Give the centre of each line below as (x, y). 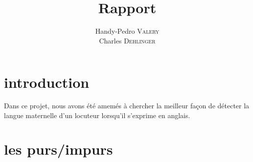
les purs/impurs (58, 149)
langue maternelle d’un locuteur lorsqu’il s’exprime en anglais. (97, 115)
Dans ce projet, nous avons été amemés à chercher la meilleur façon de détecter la (127, 106)
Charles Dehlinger (127, 40)
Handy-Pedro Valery (127, 31)
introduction (47, 82)
